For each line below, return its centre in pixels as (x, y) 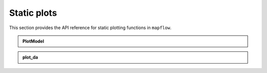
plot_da (30, 57)
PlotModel (33, 41)
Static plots (33, 13)
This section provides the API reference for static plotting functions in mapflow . (90, 28)
